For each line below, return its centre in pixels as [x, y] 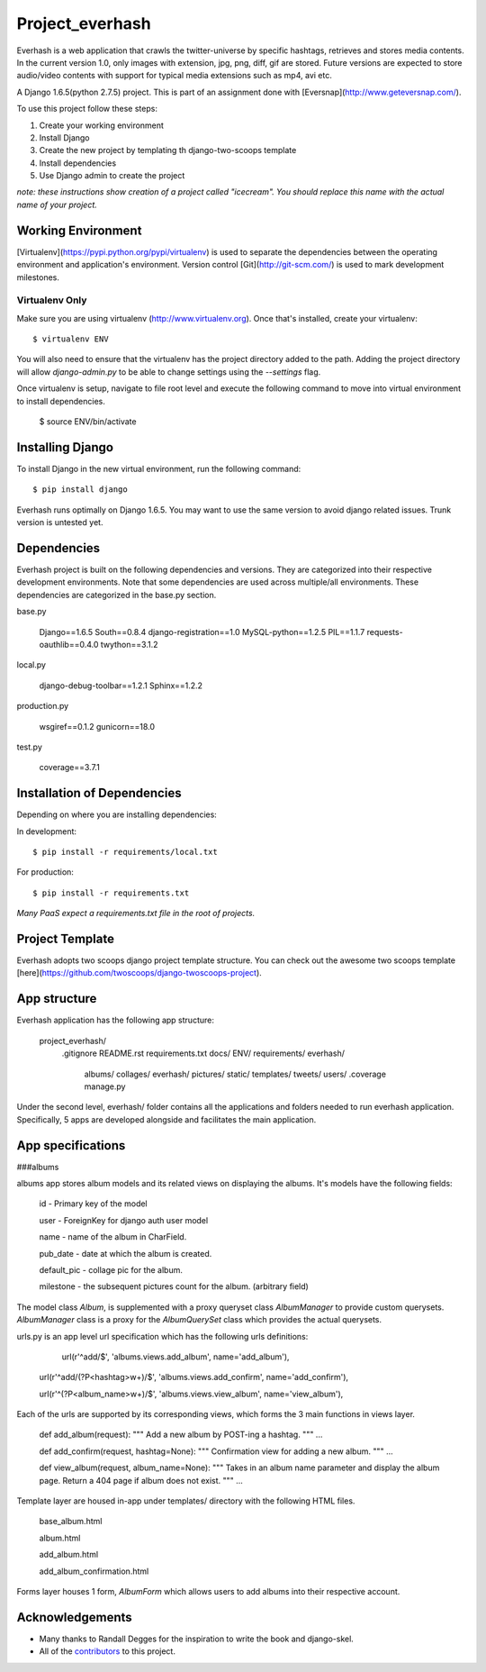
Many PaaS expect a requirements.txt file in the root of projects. [136, 913]
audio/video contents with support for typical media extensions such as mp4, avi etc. [174, 76]
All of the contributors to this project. [107, 1651]
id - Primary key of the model [93, 1204]
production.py [43, 706]
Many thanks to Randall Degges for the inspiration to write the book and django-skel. [197, 1639]
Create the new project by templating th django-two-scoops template [168, 150]
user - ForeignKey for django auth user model [124, 1220]
